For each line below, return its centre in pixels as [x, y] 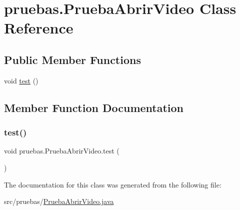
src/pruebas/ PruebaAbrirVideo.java [59, 201]
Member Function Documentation [94, 107]
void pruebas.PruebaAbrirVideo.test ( [62, 151]
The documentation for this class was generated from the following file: [113, 184]
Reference [39, 28]
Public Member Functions [72, 59]
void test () [21, 80]
